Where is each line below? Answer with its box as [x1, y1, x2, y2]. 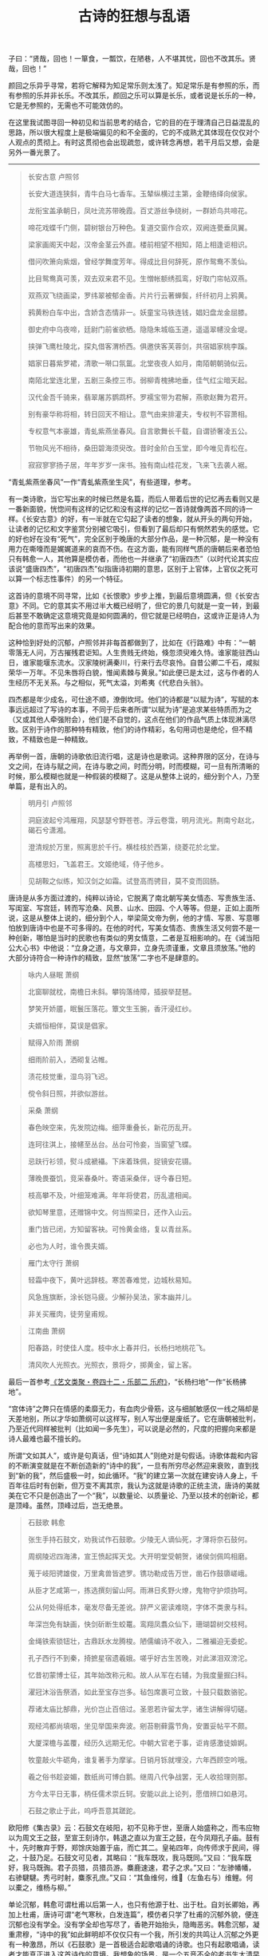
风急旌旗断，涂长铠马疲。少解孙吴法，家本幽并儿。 [27, 1292, 196, 1302]
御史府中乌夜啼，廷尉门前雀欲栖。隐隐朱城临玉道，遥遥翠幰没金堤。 [27, 325, 252, 334]
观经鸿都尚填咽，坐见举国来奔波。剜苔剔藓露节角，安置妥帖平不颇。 [27, 1721, 252, 1731]
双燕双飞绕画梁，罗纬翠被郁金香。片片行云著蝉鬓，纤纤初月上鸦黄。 [27, 290, 252, 300]
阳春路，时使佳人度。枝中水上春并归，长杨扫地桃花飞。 [27, 1343, 210, 1353]
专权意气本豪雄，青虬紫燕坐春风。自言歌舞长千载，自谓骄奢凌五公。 [27, 426, 252, 436]
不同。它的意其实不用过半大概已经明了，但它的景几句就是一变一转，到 [22, 601, 253, 611]
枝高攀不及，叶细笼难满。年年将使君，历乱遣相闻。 [27, 1191, 196, 1200]
